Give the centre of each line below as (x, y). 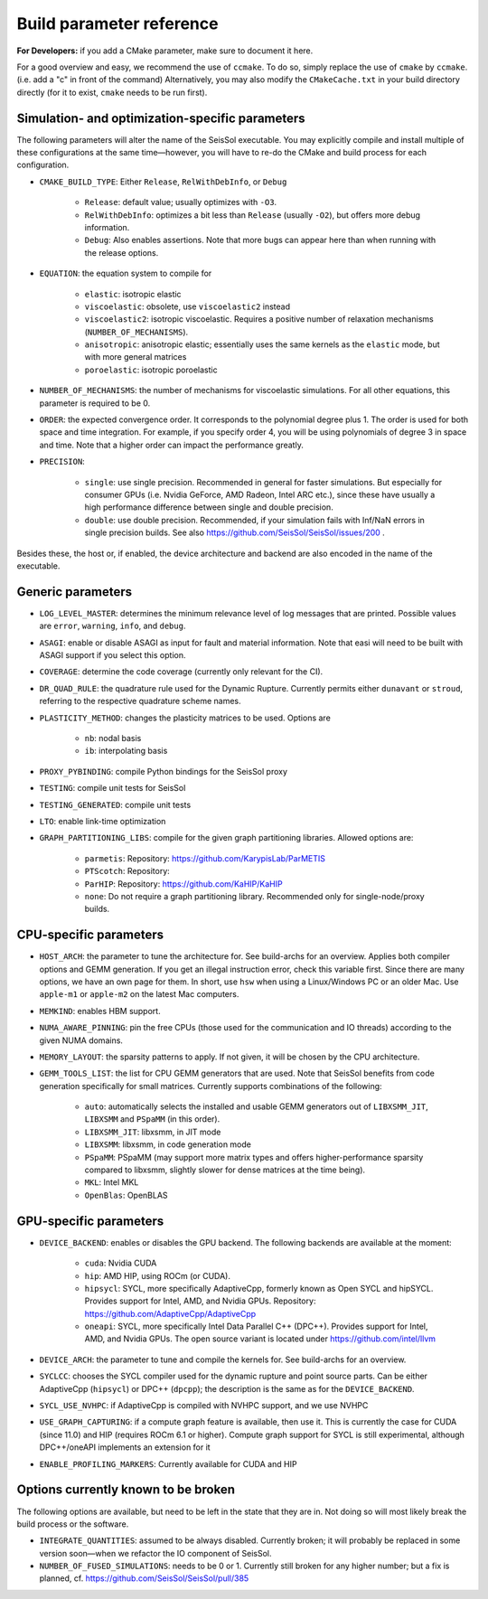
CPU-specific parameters (90, 935)
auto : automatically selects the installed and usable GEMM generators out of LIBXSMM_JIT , (256, 1106)
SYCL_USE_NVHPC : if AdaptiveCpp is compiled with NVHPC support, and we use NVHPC (204, 1406)
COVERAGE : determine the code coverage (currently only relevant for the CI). (181, 672)
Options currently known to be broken (126, 1490)
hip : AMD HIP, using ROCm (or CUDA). (157, 1275)
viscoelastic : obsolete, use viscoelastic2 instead (188, 306)
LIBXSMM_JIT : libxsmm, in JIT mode (153, 1132)
